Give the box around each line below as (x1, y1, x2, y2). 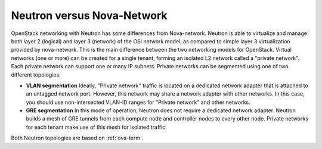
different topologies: (11, 71, 61, 78)
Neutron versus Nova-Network (11, 9, 168, 22)
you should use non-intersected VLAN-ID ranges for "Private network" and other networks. (26, 99, 250, 106)
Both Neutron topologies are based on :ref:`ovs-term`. (11, 134, 144, 142)
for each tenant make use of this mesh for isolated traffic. (26, 123, 167, 131)
